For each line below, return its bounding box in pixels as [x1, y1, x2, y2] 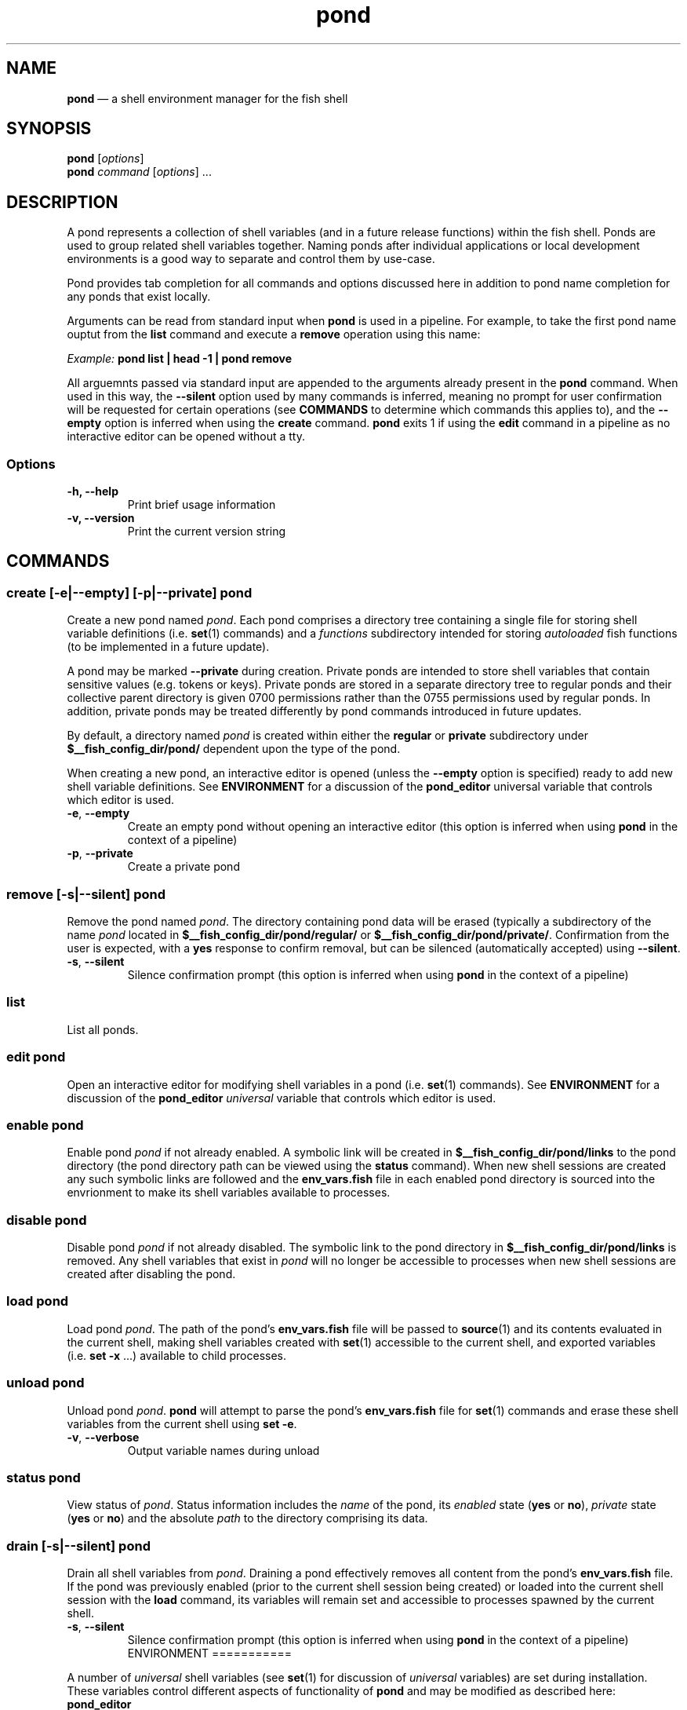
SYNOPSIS [6, 119, 92, 139]
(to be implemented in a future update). [67, 640, 270, 654]
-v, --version [67, 511, 135, 525]
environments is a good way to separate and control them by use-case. [67, 252, 435, 266]
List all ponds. [67, 1022, 139, 1036]
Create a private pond [127, 860, 240, 874]
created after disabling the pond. [67, 1267, 236, 1281]
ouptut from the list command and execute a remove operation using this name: [67, 327, 481, 342]
